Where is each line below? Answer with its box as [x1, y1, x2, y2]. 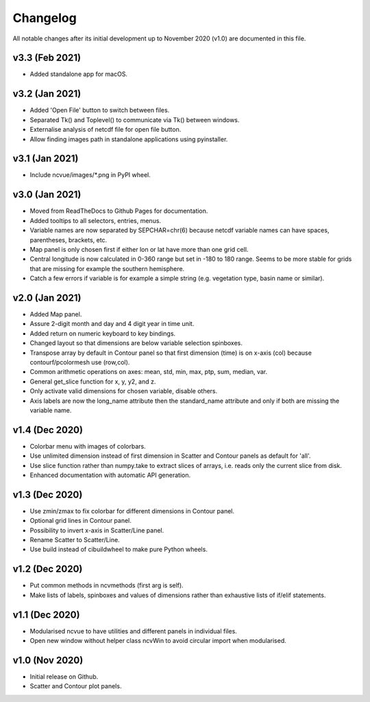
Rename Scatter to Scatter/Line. [29, 536, 120, 544]
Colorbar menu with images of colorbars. [29, 442, 147, 450]
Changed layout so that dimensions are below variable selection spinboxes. [29, 339, 243, 347]
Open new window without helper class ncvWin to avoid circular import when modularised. [29, 637, 287, 645]
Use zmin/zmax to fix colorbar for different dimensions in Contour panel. [29, 506, 234, 515]
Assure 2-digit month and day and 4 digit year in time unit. [29, 320, 195, 328]
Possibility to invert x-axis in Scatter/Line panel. [29, 526, 164, 535]
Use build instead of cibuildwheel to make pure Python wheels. [29, 546, 208, 554]
